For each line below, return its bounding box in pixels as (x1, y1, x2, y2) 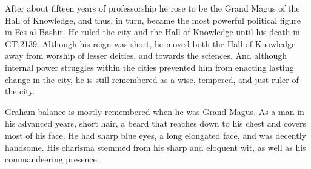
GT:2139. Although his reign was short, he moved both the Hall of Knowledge (5, 37, 296, 50)
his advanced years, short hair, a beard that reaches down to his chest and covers (5, 117, 306, 130)
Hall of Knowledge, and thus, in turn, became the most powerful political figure (5, 13, 301, 26)
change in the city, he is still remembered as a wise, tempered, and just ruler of (5, 73, 299, 85)
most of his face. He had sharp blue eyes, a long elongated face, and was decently (5, 128, 306, 141)
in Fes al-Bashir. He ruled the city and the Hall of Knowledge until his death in (5, 25, 300, 38)
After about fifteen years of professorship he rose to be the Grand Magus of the (5, 2, 300, 14)
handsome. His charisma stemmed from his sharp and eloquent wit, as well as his (5, 141, 306, 153)
